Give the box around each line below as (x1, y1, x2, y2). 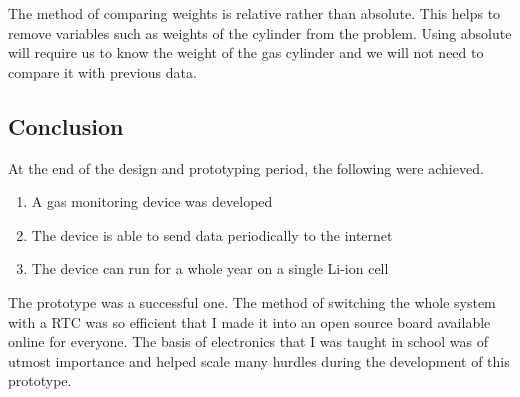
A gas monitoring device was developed (31, 191, 273, 212)
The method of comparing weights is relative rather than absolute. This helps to (8, 3, 501, 23)
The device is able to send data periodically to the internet (31, 224, 393, 245)
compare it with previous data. (8, 61, 197, 82)
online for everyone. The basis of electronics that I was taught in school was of (8, 331, 489, 352)
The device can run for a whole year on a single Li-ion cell (31, 258, 389, 279)
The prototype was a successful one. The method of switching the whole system (8, 291, 496, 312)
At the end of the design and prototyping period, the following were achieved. (8, 157, 484, 178)
